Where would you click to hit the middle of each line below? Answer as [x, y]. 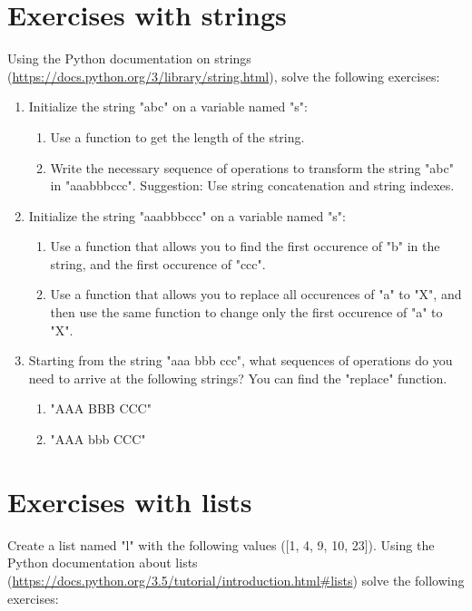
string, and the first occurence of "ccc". [158, 263]
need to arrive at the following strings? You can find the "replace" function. [238, 378]
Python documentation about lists [103, 563]
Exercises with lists [130, 501]
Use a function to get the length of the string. [177, 136]
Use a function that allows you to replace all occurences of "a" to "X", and [256, 294]
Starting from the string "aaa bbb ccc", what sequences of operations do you [241, 360]
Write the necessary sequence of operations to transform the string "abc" [252, 167]
